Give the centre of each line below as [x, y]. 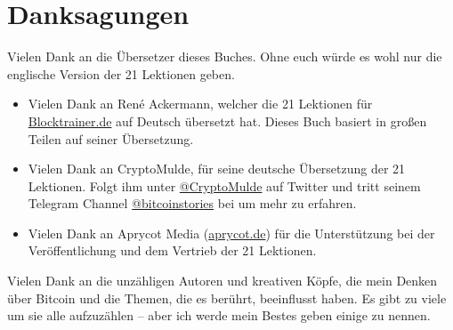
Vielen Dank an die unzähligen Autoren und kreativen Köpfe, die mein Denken [222, 281]
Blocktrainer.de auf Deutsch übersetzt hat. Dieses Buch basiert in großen [227, 121]
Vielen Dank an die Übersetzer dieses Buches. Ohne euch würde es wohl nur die [225, 56]
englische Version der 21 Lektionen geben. [121, 73]
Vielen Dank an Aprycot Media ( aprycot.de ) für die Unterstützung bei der [231, 233]
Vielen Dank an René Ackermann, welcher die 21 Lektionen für [200, 104]
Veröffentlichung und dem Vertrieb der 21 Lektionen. [172, 250]
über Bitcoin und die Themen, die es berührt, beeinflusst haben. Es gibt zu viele [227, 298]
